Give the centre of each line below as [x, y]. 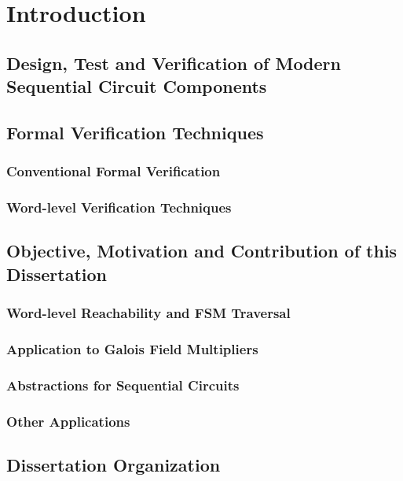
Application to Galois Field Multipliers [132, 348]
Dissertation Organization [114, 464]
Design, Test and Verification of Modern [174, 63]
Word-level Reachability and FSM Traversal [148, 313]
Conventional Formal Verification [114, 171]
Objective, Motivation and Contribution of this [202, 251]
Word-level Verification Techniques [119, 207]
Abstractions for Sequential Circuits [123, 385]
